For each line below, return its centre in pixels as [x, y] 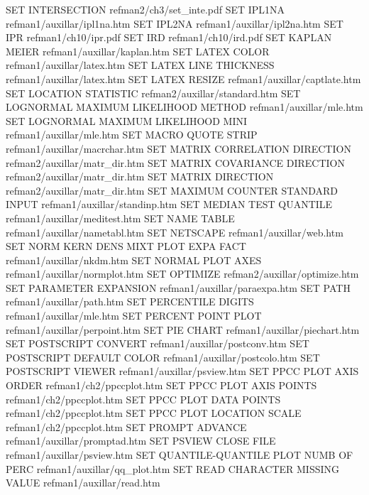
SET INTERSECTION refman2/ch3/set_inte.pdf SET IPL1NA [145, 9]
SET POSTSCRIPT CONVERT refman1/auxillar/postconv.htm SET [158, 343]
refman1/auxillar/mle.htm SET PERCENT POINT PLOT [134, 316]
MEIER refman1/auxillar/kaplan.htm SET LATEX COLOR [138, 51]
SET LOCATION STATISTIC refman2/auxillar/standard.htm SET [153, 93]
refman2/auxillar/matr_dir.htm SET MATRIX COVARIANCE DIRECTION [175, 162]
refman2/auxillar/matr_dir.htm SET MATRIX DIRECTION [140, 176]
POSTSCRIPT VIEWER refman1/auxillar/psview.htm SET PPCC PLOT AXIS [182, 371]
